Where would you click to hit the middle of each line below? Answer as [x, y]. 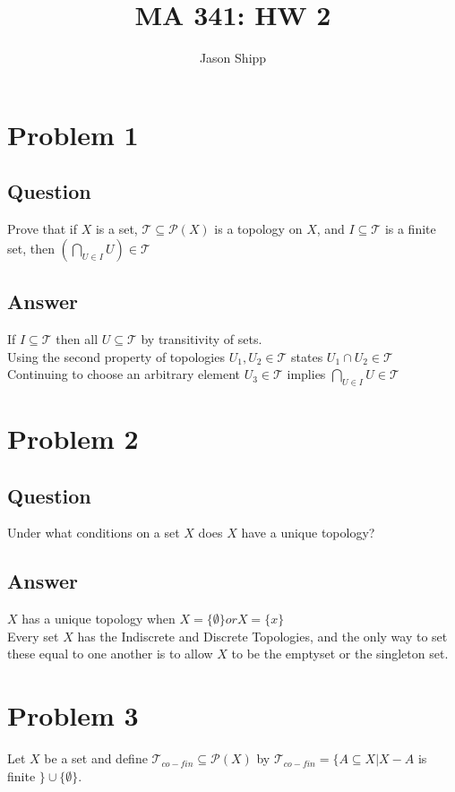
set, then [31, 248]
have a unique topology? [308, 533]
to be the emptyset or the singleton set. [340, 654]
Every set [33, 636]
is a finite [410, 229]
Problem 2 [73, 439]
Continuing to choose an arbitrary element [124, 374]
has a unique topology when [99, 619]
